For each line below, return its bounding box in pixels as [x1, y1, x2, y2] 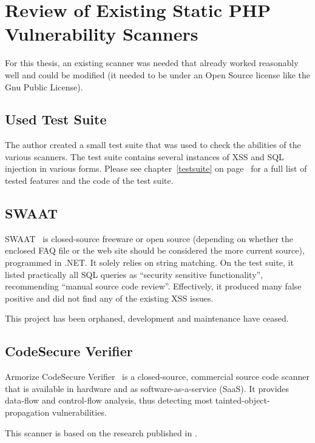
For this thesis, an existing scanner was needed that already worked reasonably [5, 56, 299, 69]
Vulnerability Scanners [5, 21, 198, 46]
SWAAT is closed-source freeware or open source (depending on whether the [5, 232, 293, 245]
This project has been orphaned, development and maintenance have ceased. [5, 312, 289, 325]
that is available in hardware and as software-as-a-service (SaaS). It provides [5, 382, 290, 394]
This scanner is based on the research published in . [5, 426, 197, 439]
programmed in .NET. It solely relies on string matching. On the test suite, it [5, 256, 294, 269]
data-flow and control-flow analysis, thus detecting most [5, 394, 213, 407]
